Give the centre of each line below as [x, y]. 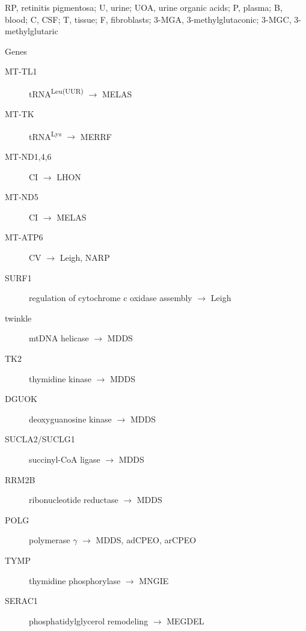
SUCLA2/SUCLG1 [40, 439]
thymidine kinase [60, 378]
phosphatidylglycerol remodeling [89, 620]
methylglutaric [32, 31]
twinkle [18, 318]
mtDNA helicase [59, 338]
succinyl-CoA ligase [65, 459]
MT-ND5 [22, 197]
